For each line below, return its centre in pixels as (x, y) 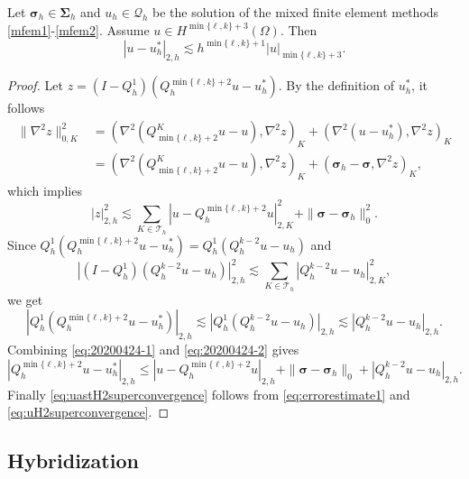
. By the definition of (336, 85)
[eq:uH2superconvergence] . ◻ (88, 412)
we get (25, 299)
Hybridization (73, 461)
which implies (45, 190)
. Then (299, 29)
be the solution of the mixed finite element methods (296, 12)
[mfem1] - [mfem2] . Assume (78, 29)
